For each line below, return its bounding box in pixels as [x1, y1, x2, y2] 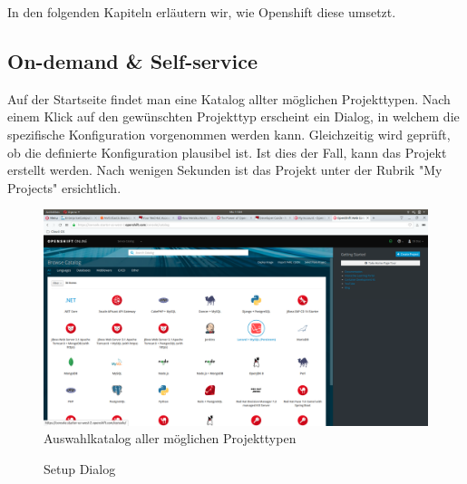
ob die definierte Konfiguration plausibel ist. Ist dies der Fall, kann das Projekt [7, 142, 447, 161]
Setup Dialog [44, 460, 116, 479]
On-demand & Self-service [7, 46, 258, 74]
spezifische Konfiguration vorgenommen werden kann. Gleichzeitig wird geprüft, [7, 124, 451, 143]
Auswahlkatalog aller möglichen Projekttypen [44, 429, 297, 448]
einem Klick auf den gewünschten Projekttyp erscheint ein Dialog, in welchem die [7, 107, 460, 126]
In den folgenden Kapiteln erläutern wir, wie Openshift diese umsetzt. [7, 3, 396, 21]
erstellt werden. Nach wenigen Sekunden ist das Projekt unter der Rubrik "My [7, 160, 443, 179]
